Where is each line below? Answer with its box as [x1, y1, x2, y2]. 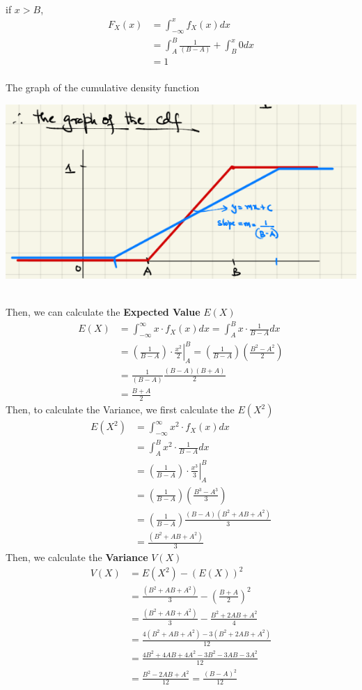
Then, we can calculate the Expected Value [6, 305, 200, 319]
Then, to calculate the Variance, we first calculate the [6, 402, 235, 417]
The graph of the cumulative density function [6, 79, 200, 94]
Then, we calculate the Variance [6, 550, 148, 565]
